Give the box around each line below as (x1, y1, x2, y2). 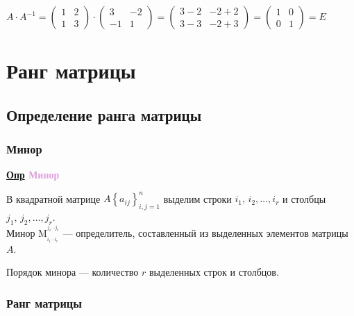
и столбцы (283, 191, 326, 206)
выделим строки (163, 191, 232, 206)
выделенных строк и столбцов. (149, 265, 279, 279)
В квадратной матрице (6, 191, 101, 206)
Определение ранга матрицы (6, 103, 202, 125)
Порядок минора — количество (6, 265, 139, 279)
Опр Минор (6, 167, 60, 182)
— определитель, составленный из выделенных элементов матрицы (62, 226, 348, 240)
